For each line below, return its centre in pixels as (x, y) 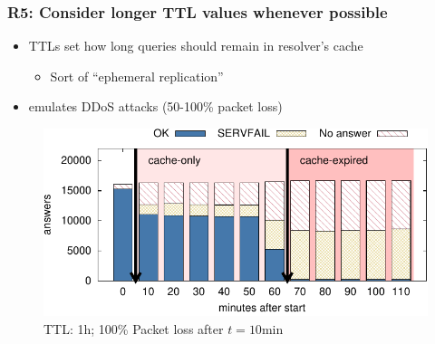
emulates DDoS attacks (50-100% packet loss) (155, 106)
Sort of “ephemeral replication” (137, 76)
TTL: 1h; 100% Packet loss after (134, 328)
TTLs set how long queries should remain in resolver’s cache (196, 46)
